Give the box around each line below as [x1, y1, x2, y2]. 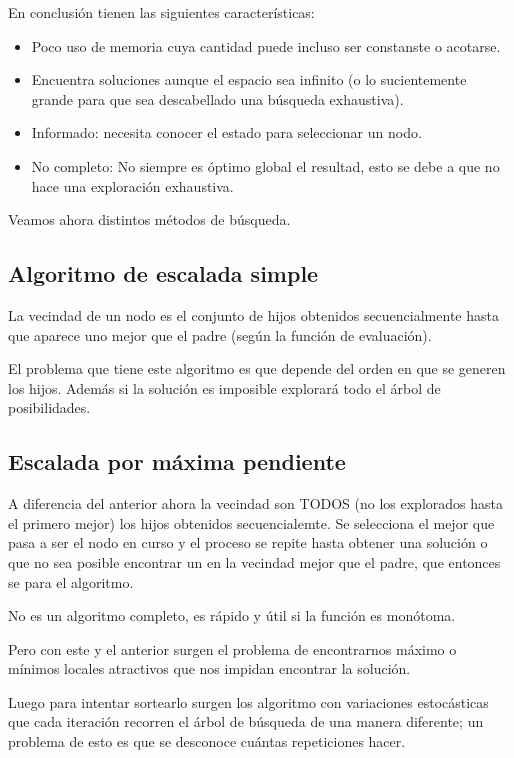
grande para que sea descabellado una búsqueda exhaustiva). [31, 88, 404, 109]
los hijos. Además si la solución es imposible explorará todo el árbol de [8, 377, 441, 398]
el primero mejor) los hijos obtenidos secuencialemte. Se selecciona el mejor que [8, 512, 495, 533]
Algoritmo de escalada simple [8, 258, 319, 289]
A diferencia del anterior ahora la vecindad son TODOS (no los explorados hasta [8, 493, 503, 514]
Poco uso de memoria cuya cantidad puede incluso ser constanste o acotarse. [31, 35, 501, 56]
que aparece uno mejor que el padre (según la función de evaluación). [8, 324, 432, 345]
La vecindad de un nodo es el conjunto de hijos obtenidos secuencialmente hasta [8, 304, 499, 325]
